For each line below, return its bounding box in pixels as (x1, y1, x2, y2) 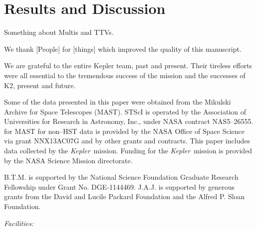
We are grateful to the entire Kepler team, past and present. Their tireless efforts (4, 60, 252, 71)
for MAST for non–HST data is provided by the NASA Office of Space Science (4, 125, 245, 136)
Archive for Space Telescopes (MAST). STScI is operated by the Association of (4, 106, 247, 116)
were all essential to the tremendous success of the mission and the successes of (4, 70, 246, 80)
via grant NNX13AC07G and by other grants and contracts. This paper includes (4, 135, 250, 146)
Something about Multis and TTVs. (4, 27, 114, 37)
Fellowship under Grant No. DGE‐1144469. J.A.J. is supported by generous (4, 181, 235, 192)
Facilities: (4, 218, 34, 228)
